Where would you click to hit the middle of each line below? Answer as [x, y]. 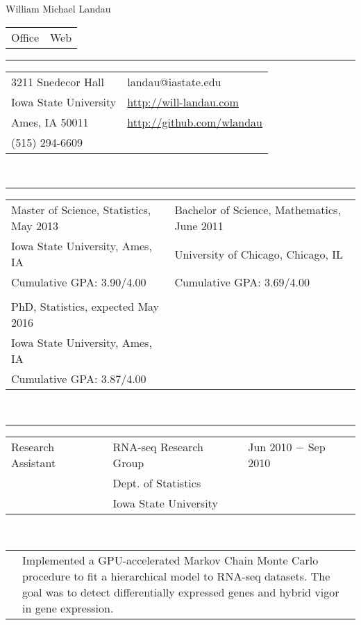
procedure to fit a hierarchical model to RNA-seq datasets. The [176, 576]
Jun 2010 [270, 446]
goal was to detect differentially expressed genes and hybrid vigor [181, 592]
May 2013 [35, 226]
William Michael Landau [58, 8]
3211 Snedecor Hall [58, 81]
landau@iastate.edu [174, 81]
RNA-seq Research [158, 446]
